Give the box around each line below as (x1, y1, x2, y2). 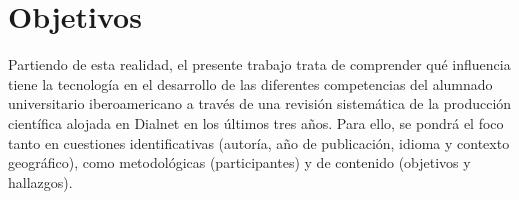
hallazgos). (8, 171, 73, 192)
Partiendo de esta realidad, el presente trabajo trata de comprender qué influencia (8, 54, 511, 75)
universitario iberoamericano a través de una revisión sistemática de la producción (8, 93, 512, 114)
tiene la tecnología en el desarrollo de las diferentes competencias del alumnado (8, 73, 493, 94)
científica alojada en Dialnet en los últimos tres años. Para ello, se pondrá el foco (8, 112, 504, 133)
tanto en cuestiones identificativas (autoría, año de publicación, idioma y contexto (8, 132, 510, 153)
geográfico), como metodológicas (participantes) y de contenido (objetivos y (8, 152, 471, 173)
